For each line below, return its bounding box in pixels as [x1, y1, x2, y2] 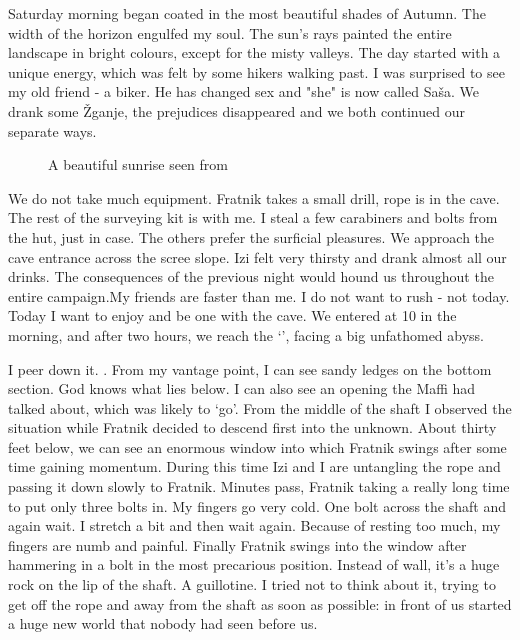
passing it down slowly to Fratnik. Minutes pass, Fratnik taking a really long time [8, 476, 510, 497]
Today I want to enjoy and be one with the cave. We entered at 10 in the [8, 305, 457, 326]
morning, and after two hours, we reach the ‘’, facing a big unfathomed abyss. [8, 324, 485, 345]
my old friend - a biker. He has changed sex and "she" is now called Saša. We [8, 81, 479, 102]
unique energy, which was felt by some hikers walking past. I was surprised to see [8, 61, 505, 82]
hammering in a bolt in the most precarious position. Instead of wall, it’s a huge [8, 554, 500, 575]
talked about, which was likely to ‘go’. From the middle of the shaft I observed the [8, 397, 512, 418]
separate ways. [8, 120, 97, 141]
